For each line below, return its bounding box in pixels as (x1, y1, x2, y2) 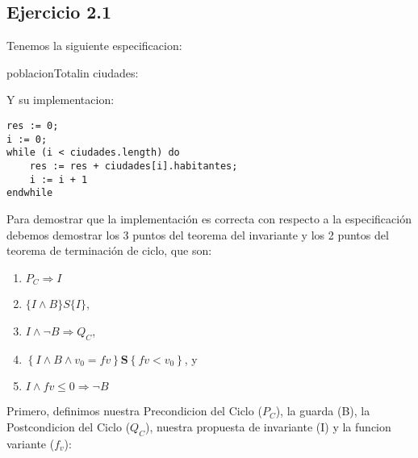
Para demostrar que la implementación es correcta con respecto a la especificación (6, 210, 412, 227)
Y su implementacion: (6, 91, 115, 108)
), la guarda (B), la (275, 402, 370, 419)
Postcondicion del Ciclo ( (6, 418, 131, 435)
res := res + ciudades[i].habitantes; (29, 160, 238, 172)
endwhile (6, 187, 53, 199)
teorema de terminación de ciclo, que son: (6, 242, 212, 259)
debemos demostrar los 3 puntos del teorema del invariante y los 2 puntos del (6, 226, 389, 243)
